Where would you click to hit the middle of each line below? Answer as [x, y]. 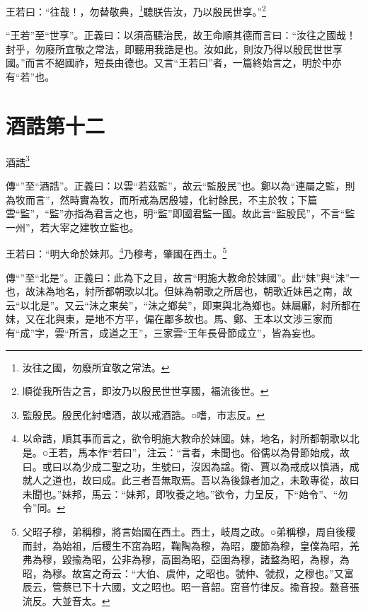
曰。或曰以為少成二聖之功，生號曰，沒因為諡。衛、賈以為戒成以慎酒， [186, 466]
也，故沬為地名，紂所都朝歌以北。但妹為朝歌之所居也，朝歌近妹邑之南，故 [179, 291]
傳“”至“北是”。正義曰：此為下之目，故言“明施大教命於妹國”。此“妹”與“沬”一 [183, 277]
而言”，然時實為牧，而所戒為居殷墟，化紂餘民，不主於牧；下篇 [171, 199]
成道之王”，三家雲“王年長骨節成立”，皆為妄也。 [210, 333]
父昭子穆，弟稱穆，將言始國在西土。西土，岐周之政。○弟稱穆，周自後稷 [189, 531]
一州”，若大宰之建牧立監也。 [73, 227]
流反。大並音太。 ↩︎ [66, 600]
